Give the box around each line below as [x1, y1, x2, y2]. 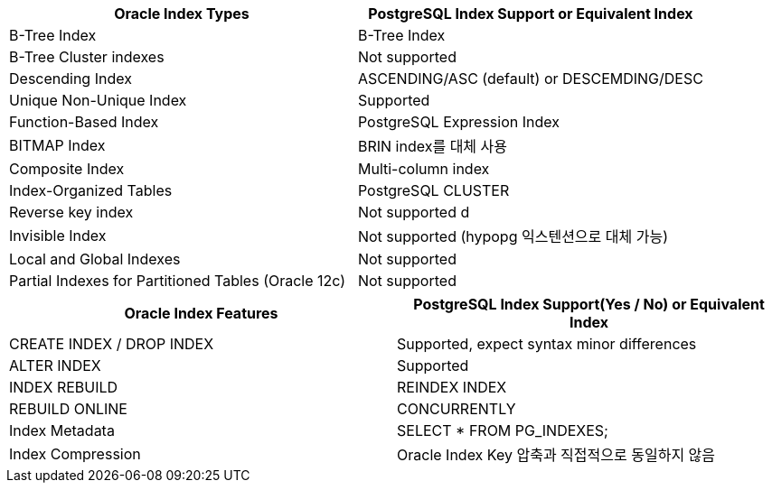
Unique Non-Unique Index [9, 91, 187, 109]
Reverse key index [9, 203, 134, 221]
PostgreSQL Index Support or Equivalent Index [368, 5, 693, 23]
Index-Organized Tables [9, 181, 173, 199]
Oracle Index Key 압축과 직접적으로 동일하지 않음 [397, 446, 716, 464]
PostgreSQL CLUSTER [357, 181, 510, 199]
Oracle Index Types [114, 5, 249, 23]
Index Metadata [9, 421, 115, 439]
